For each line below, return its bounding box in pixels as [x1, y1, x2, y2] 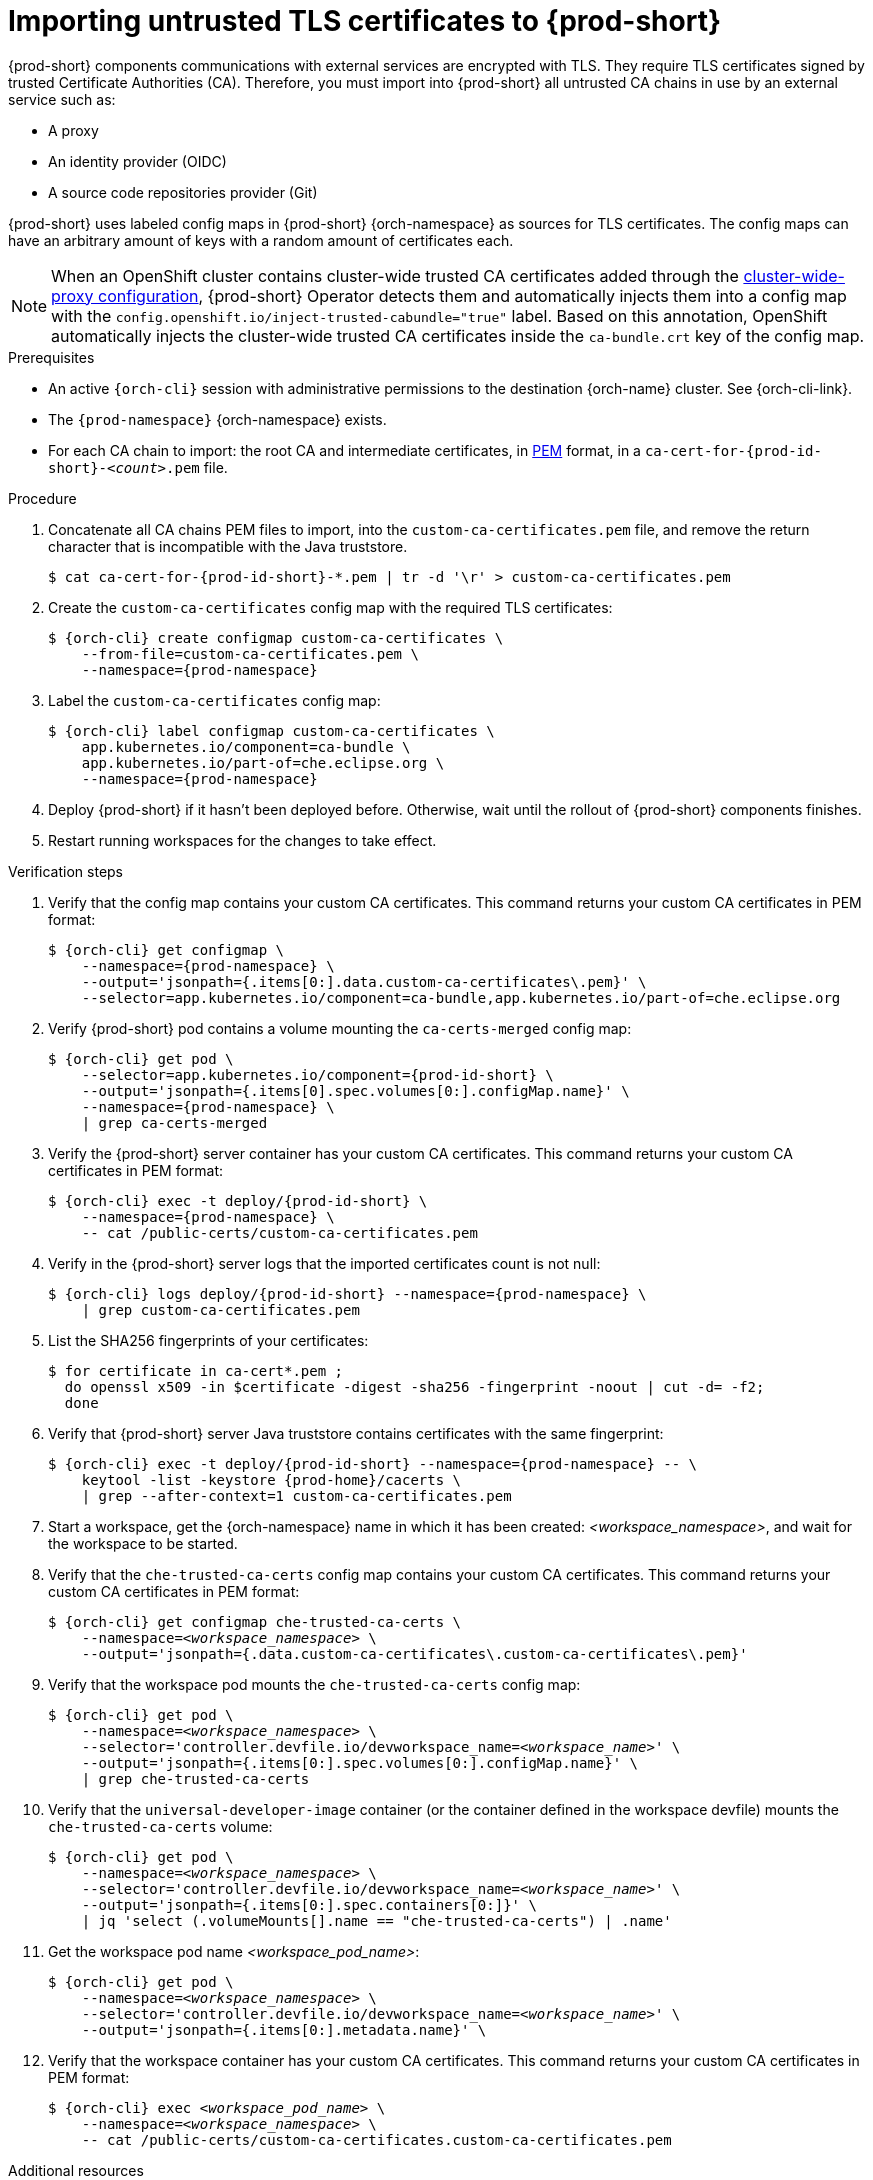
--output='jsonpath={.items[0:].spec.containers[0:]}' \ [81, 1896, 537, 1913]
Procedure [8, 489, 77, 507]
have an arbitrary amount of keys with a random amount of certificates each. [8, 231, 514, 249]
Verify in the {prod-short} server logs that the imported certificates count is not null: [48, 1254, 601, 1272]
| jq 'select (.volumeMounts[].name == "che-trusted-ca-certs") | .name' [81, 1912, 672, 1929]
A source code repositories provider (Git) [48, 183, 318, 201]
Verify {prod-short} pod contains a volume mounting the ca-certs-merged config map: [48, 1019, 632, 1037]
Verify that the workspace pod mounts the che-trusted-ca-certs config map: [48, 1675, 581, 1693]
